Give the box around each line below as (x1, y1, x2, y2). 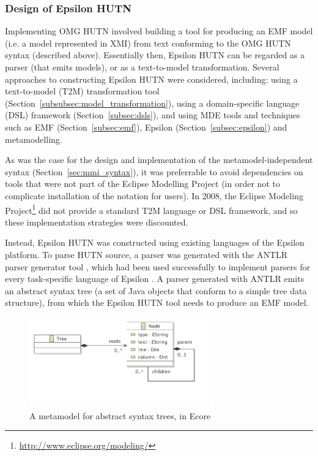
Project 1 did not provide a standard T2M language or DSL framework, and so (5, 202, 298, 216)
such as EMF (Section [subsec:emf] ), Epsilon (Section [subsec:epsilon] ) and (5, 120, 287, 133)
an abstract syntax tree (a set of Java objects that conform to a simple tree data (5, 284, 307, 297)
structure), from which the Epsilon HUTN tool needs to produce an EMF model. (5, 296, 309, 309)
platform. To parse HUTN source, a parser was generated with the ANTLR (5, 248, 288, 260)
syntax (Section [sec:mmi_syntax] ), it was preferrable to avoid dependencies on (5, 165, 303, 178)
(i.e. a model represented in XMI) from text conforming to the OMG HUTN (5, 36, 291, 49)
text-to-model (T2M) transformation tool (5, 85, 160, 97)
